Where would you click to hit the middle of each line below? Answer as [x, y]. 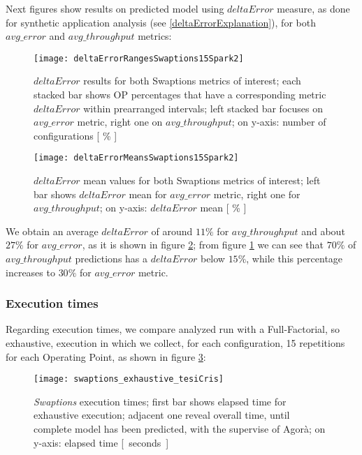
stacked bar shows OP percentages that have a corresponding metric [180, 95]
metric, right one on [120, 122]
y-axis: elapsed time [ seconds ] [101, 442]
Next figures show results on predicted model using [115, 8]
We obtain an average [52, 231]
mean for [148, 194]
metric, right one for [257, 194]
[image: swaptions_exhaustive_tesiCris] [129, 379]
